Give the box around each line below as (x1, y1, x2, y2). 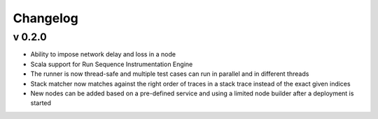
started (30, 99, 52, 107)
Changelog (13, 10, 78, 26)
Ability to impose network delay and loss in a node (30, 50, 176, 58)
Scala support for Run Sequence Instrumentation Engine (30, 60, 193, 68)
